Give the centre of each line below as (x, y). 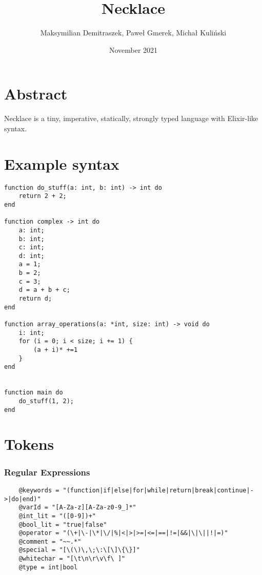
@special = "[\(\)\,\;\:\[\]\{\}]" (79, 550)
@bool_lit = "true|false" (63, 524)
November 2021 (133, 49)
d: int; (32, 256)
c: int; (32, 247)
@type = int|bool (48, 567)
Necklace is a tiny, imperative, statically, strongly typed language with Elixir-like (131, 118)
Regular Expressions (47, 472)
